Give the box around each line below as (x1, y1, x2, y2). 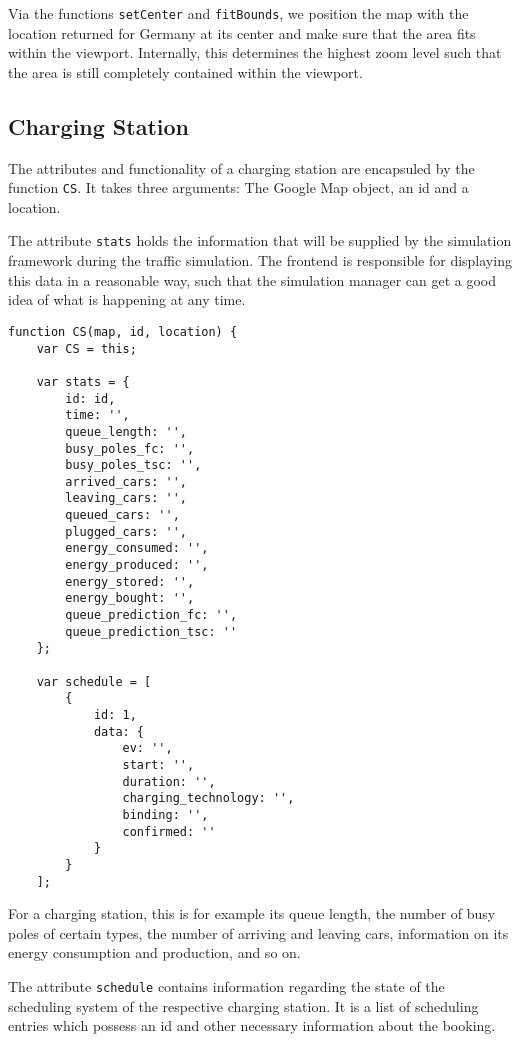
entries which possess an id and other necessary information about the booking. (8, 1015, 496, 1036)
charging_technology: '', (122, 791, 295, 806)
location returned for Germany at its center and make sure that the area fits (8, 22, 476, 43)
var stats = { (36, 374, 130, 389)
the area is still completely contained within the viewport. (8, 61, 363, 82)
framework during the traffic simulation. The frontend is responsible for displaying (8, 250, 512, 271)
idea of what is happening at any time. (8, 289, 246, 310)
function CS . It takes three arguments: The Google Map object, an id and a (8, 177, 469, 198)
